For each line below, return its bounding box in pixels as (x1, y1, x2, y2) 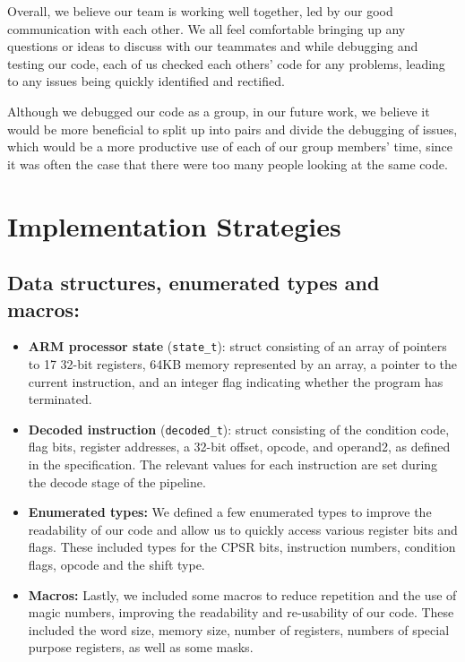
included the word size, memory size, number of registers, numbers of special (28, 620, 450, 639)
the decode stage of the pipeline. (28, 472, 206, 491)
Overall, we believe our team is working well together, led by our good (7, 2, 393, 20)
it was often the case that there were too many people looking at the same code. (7, 154, 448, 173)
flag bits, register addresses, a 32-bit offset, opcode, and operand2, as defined (28, 437, 451, 456)
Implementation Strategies (7, 207, 341, 244)
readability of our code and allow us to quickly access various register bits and (28, 520, 458, 538)
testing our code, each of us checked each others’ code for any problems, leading (7, 54, 445, 73)
